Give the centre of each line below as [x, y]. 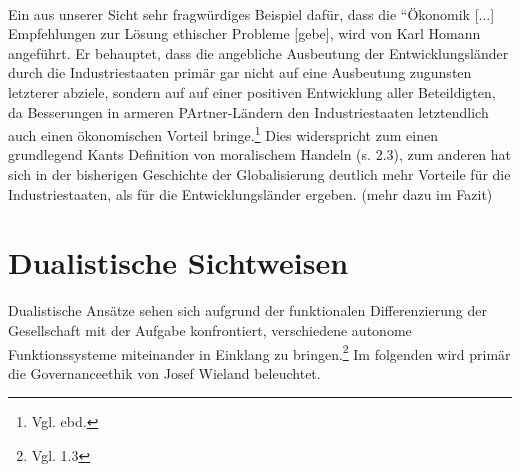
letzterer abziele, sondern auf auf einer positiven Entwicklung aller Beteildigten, [252, 91]
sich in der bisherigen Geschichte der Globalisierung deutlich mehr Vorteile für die [259, 174]
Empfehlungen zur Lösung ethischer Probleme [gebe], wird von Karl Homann [244, 33]
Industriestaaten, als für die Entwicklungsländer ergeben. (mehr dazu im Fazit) [250, 193]
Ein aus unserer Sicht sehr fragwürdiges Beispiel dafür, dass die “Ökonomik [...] [251, 13]
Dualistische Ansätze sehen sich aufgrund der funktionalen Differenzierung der [247, 310]
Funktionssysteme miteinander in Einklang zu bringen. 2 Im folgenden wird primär [259, 352]
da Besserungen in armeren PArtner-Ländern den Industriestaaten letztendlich [248, 111]
